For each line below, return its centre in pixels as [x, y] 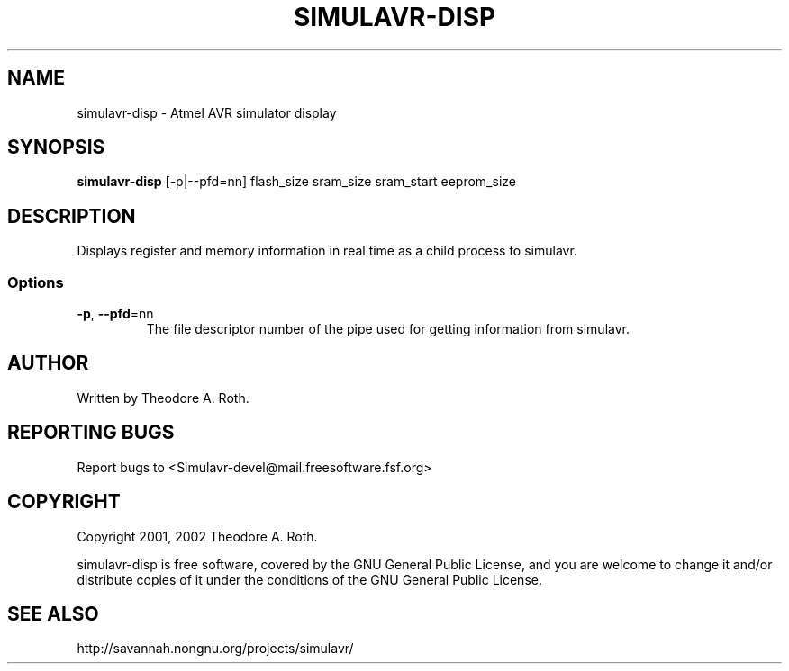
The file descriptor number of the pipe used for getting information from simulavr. [388, 329]
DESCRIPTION [72, 216]
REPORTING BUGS [91, 433]
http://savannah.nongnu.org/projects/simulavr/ [215, 649]
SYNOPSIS [56, 148]
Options [36, 282]
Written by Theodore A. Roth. [163, 398]
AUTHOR [48, 363]
